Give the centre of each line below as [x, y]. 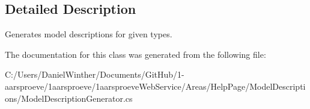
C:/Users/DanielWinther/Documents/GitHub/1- [95, 74]
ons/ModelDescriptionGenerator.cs [69, 98]
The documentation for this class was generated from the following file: [135, 54]
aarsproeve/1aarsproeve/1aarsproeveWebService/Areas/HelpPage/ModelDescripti [155, 86]
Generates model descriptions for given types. [89, 34]
